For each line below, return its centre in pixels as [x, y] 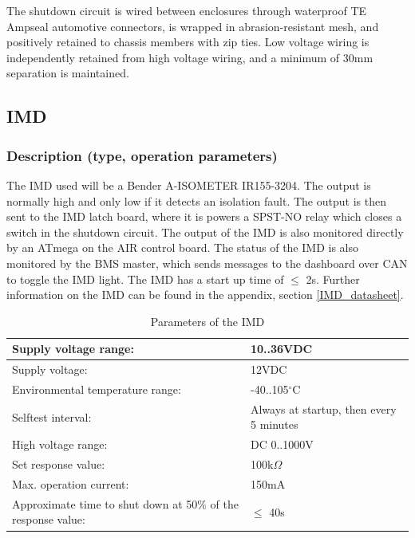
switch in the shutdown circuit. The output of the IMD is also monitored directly [205, 232]
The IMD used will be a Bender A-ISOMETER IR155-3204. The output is [189, 185]
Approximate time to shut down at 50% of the [125, 503]
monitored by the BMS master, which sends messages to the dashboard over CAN [207, 263]
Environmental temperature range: [97, 389]
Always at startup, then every [323, 408]
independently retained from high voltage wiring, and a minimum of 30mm [190, 57]
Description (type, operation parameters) [142, 155]
